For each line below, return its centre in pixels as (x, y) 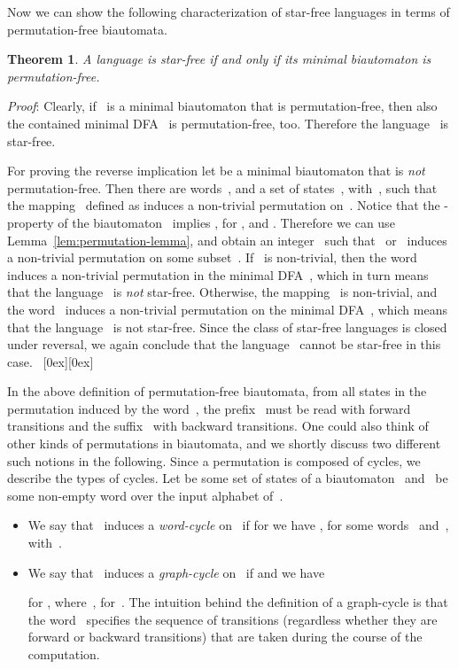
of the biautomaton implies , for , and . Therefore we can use (226, 222)
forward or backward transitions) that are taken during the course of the (225, 637)
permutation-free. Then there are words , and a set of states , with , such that (222, 187)
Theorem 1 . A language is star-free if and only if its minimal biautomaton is (219, 59)
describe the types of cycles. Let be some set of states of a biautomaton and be (228, 478)
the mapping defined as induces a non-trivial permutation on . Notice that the (224, 205)
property (31, 222)
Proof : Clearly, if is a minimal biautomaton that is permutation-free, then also (222, 106)
